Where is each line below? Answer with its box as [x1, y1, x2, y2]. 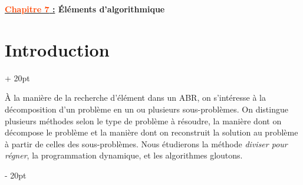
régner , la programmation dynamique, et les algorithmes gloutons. [5, 149, 243, 161]
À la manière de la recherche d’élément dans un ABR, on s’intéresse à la [5, 91, 266, 104]
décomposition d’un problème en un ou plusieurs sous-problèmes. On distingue [5, 103, 288, 115]
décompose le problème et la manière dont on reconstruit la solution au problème [5, 126, 298, 138]
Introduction [5, 37, 110, 61]
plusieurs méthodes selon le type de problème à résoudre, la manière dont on [5, 114, 282, 127]
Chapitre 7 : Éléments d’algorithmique [5, 3, 165, 15]
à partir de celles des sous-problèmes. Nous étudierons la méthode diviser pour [5, 137, 288, 150]
